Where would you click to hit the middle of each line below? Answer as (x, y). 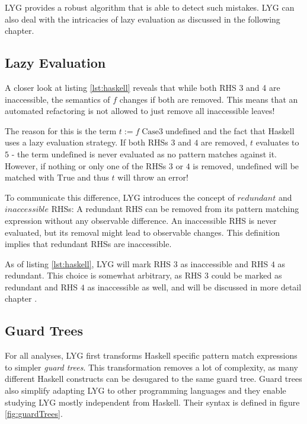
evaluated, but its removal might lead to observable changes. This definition (142, 232)
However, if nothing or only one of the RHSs (86, 165)
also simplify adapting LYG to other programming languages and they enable (145, 390)
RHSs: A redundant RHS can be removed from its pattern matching (175, 209)
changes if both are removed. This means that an (209, 99)
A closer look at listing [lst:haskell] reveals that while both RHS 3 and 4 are (143, 87)
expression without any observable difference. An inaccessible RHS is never (141, 220)
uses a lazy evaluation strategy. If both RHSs (87, 142)
